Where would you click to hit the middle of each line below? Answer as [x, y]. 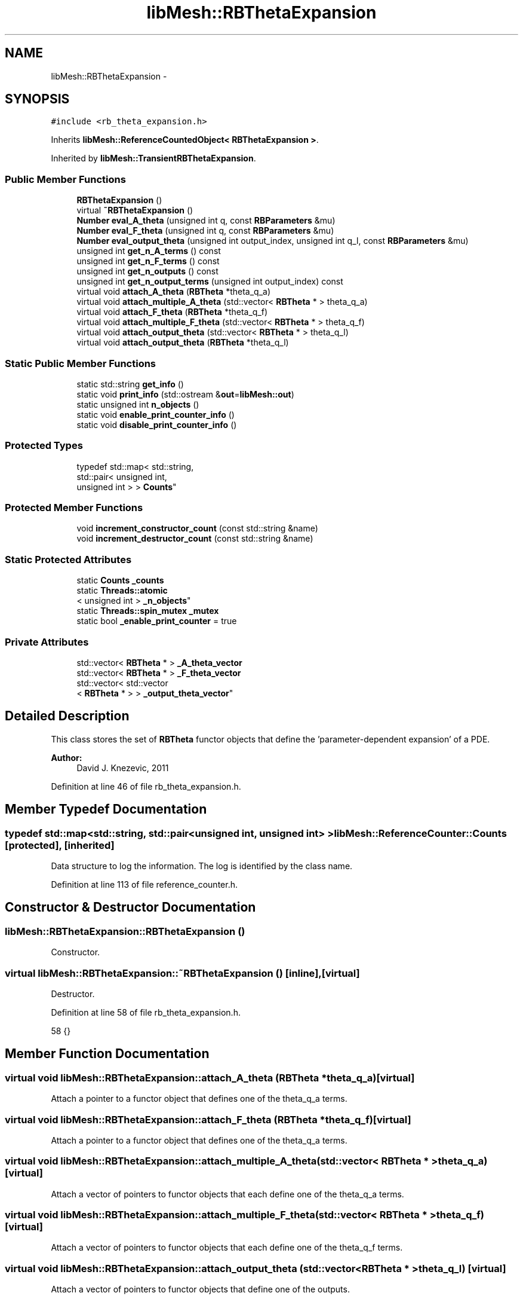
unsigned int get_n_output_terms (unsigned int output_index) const [210, 282]
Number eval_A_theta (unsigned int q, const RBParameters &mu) [206, 221]
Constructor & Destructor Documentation [130, 907]
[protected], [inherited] [60, 845]
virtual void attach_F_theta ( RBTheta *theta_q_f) [172, 312]
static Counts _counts [120, 580]
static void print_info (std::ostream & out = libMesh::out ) [185, 394]
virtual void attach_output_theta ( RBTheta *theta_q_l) [183, 343]
